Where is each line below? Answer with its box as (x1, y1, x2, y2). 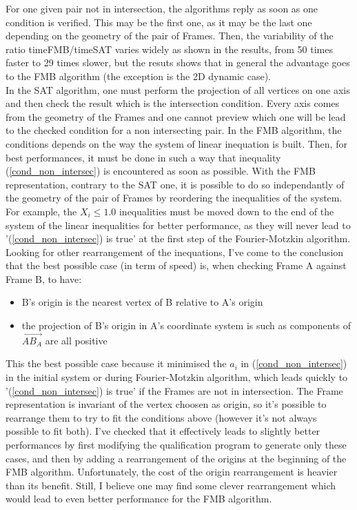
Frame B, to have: (6, 271, 82, 286)
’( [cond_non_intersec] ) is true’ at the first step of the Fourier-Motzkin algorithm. (6, 231, 351, 246)
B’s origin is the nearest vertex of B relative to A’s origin (21, 295, 263, 309)
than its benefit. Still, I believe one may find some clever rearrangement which (6, 478, 336, 492)
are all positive (45, 333, 108, 347)
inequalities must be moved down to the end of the (119, 204, 334, 218)
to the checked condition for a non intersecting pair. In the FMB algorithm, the (6, 123, 342, 137)
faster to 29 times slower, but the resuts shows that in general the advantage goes (6, 55, 350, 70)
